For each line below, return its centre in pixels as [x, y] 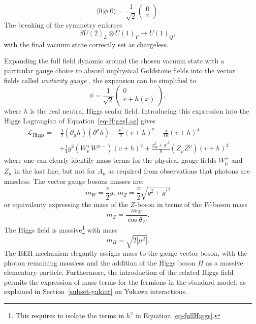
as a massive [224, 262]
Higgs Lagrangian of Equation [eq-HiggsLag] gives [80, 120]
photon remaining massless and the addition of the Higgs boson [100, 262]
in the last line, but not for [55, 170]
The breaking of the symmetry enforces [63, 25]
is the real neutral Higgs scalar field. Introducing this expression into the [140, 111]
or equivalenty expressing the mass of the [66, 204]
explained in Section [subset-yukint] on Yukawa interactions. [96, 291]
